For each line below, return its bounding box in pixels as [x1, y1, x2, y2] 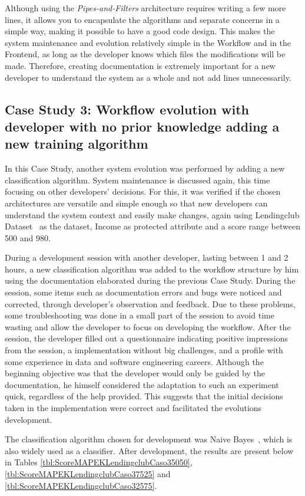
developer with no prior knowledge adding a [5, 117, 280, 135]
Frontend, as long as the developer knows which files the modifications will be [5, 48, 286, 60]
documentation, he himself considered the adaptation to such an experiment [5, 378, 279, 390]
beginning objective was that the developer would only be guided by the [5, 367, 265, 379]
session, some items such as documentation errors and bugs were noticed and [5, 286, 282, 298]
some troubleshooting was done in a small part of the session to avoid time [5, 309, 274, 321]
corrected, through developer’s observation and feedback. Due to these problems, [5, 297, 296, 310]
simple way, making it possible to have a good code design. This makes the [5, 25, 275, 37]
